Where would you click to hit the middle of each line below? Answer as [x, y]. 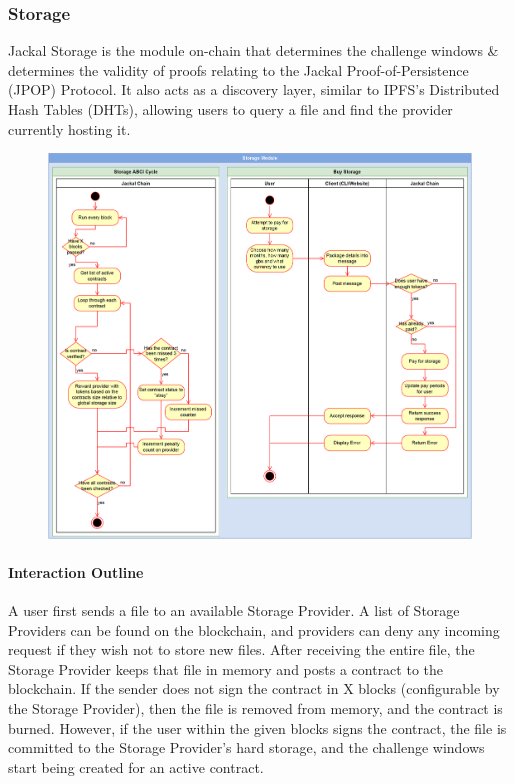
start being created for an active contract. [136, 766]
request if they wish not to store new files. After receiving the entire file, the [241, 649]
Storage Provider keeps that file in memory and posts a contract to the [225, 668]
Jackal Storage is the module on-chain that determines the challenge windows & [253, 50]
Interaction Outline [76, 571]
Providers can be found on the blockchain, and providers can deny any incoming [254, 629]
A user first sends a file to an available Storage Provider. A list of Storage [234, 610]
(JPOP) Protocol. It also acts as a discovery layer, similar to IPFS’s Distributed [254, 89]
